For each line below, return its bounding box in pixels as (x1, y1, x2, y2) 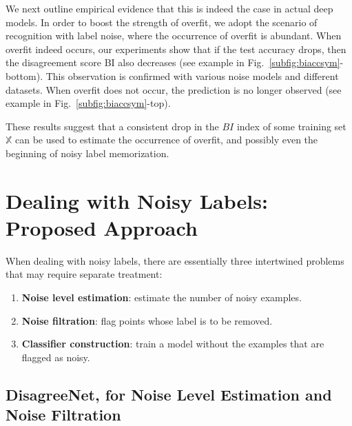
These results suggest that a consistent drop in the (6, 119, 219, 133)
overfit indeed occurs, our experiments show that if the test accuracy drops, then (6, 41, 346, 56)
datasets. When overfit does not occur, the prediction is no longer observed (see (6, 82, 342, 97)
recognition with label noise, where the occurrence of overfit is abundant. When (6, 28, 342, 43)
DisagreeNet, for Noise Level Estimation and (6, 383, 332, 405)
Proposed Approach (6, 213, 198, 241)
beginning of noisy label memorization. (6, 145, 169, 160)
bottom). (6, 68, 43, 83)
